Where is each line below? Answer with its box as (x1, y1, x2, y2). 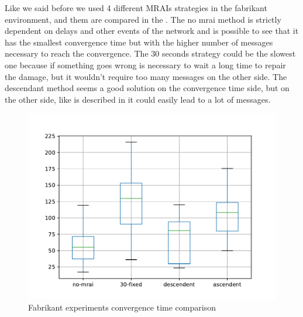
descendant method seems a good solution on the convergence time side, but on (5, 82, 290, 94)
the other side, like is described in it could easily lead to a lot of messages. (5, 93, 271, 105)
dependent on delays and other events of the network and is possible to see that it (5, 25, 299, 37)
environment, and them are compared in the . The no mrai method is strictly (5, 13, 281, 25)
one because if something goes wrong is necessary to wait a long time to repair (5, 58, 286, 71)
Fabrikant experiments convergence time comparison (28, 301, 216, 313)
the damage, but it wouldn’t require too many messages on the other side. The (5, 70, 287, 82)
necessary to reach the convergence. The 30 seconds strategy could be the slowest (5, 47, 296, 60)
